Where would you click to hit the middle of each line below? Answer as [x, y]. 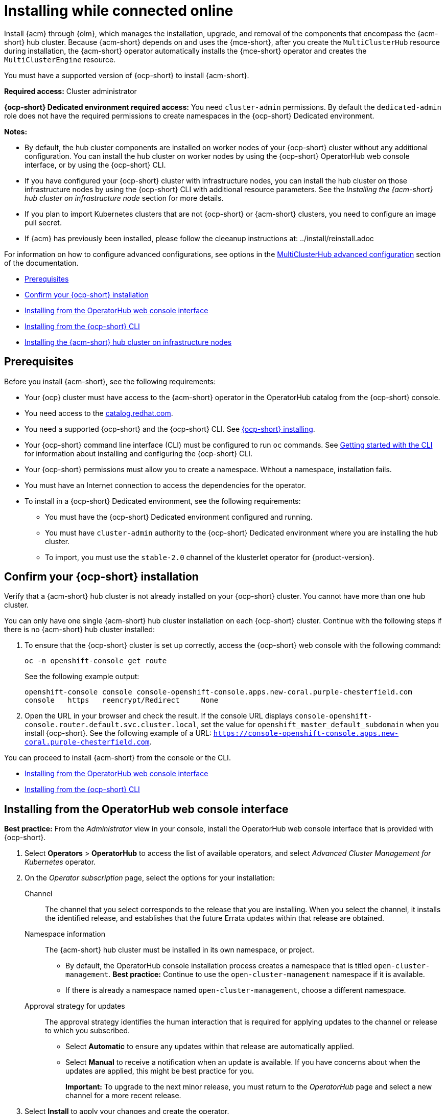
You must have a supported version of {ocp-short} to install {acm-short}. [127, 75]
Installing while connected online [119, 11]
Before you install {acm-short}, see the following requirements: [110, 381]
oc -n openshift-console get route [96, 661]
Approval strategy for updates [75, 1006]
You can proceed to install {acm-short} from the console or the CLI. [118, 758]
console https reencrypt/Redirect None [122, 700]
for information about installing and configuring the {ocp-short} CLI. [139, 453]
